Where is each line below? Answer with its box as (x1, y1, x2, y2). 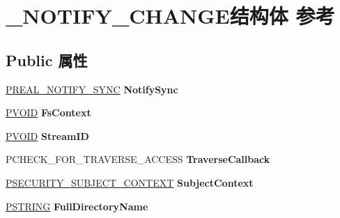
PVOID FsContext (6, 105, 91, 120)
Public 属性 (6, 49, 88, 70)
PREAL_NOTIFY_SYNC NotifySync (6, 81, 178, 96)
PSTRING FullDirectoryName (6, 198, 148, 213)
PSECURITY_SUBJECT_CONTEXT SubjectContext (6, 175, 254, 189)
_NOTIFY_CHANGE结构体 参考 (6, 1, 335, 30)
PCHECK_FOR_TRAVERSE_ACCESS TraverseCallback (6, 152, 270, 166)
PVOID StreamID (6, 128, 89, 143)
